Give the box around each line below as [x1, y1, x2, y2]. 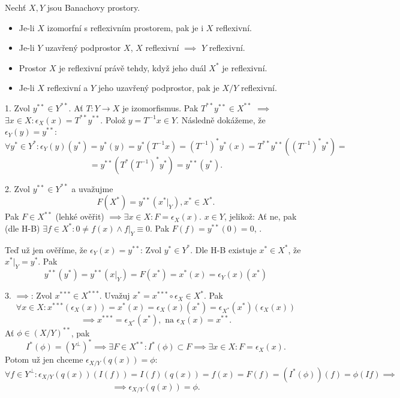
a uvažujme [71, 182, 113, 195]
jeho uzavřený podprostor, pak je [98, 81, 219, 94]
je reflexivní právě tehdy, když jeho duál [59, 61, 206, 74]
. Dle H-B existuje [190, 243, 257, 256]
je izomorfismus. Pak [122, 101, 199, 114]
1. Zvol [5, 101, 30, 114]
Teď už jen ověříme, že [5, 243, 88, 256]
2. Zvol [5, 182, 30, 195]
